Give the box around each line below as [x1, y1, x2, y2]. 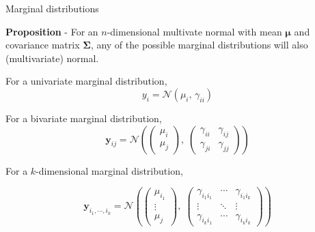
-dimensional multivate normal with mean [107, 24, 282, 38]
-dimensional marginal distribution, [36, 163, 183, 177]
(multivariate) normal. [5, 50, 99, 65]
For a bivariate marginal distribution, [5, 111, 162, 125]
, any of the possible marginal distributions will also [90, 38, 308, 52]
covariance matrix [5, 38, 80, 52]
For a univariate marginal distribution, [5, 74, 167, 88]
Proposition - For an [5, 24, 98, 38]
